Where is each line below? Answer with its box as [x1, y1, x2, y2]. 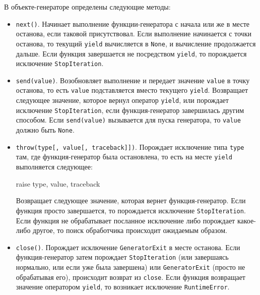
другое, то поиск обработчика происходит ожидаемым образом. [33, 225, 227, 235]
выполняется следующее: [16, 161, 93, 172]
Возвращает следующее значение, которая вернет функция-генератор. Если [16, 195, 246, 206]
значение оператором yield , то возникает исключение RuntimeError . [16, 281, 230, 292]
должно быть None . [16, 125, 75, 135]
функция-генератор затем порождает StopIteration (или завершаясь [16, 252, 229, 262]
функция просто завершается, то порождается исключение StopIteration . [16, 205, 246, 215]
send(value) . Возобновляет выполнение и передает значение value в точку [16, 75, 250, 85]
